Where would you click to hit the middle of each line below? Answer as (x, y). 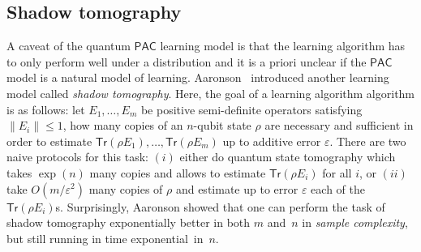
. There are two (368, 141)
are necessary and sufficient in (339, 125)
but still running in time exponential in (105, 238)
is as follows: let (46, 109)
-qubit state (222, 125)
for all (337, 172)
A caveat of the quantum (69, 46)
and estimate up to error (237, 188)
